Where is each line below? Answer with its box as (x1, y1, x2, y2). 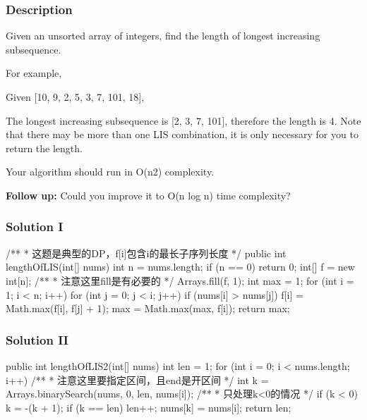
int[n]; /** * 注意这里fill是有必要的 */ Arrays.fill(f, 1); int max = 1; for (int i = (6, 273, 354, 288)
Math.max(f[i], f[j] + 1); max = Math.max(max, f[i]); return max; (6, 301, 290, 316)
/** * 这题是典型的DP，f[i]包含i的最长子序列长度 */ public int (6, 245, 287, 260)
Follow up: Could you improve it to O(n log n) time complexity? (6, 187, 291, 202)
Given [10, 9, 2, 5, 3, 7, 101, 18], (6, 89, 145, 104)
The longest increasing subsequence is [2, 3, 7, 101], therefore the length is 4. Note (6, 113, 361, 128)
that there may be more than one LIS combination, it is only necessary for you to (6, 127, 359, 142)
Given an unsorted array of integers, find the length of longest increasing (6, 28, 320, 43)
